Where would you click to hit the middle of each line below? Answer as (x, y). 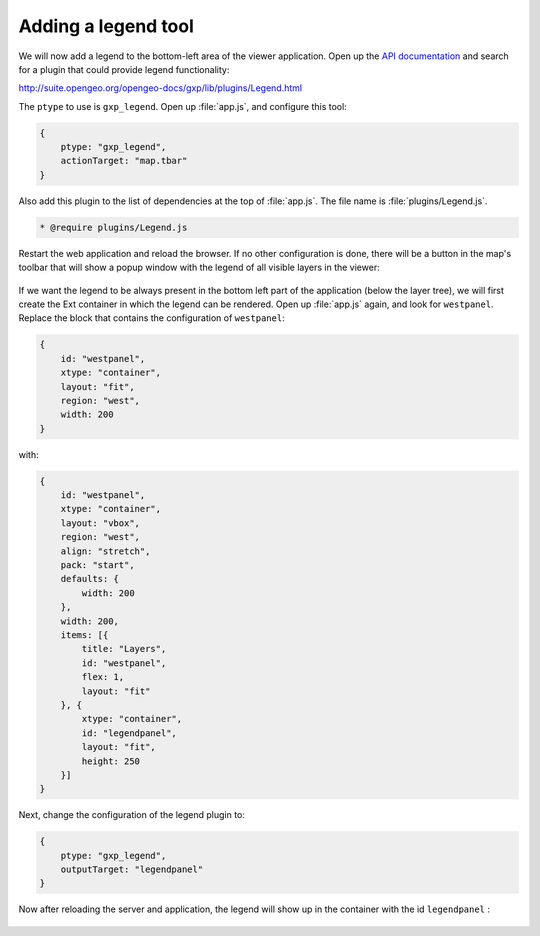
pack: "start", (97, 565)
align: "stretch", (105, 551)
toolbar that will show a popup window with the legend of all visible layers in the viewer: (199, 267)
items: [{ (84, 634)
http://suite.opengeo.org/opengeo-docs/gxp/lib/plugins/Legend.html (160, 88)
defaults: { (90, 579)
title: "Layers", (124, 649)
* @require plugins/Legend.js (113, 227)
